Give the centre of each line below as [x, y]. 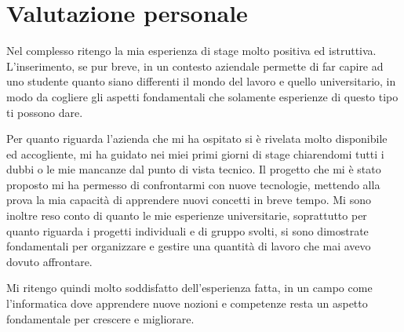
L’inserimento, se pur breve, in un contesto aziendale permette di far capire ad [195, 66]
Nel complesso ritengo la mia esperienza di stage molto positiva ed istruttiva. [191, 51]
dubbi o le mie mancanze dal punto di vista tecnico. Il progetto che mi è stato [194, 169]
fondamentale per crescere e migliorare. [100, 318]
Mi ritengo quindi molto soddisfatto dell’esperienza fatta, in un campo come [189, 288]
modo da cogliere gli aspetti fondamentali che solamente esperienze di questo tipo [202, 96]
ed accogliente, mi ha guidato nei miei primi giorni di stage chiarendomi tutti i [195, 153]
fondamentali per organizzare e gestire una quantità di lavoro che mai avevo [189, 246]
